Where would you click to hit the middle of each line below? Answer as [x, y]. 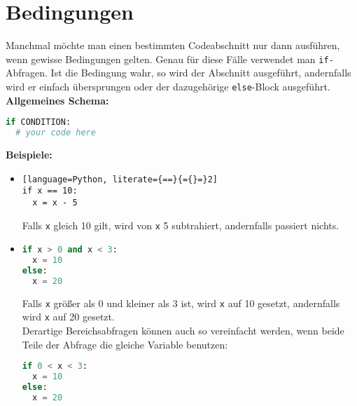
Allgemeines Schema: [57, 100]
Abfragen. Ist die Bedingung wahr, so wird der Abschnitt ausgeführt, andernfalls [178, 73]
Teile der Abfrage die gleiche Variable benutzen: [125, 344]
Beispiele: [29, 154]
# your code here [56, 133]
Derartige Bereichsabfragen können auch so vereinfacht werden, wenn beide [183, 330]
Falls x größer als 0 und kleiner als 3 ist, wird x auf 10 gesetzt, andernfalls [181, 303]
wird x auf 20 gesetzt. [68, 317]
